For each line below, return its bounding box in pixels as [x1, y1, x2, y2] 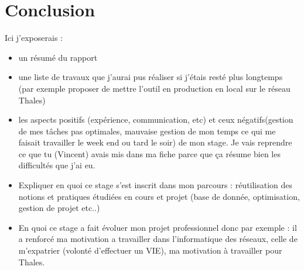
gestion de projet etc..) [18, 202, 100, 214]
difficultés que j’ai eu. [18, 159, 95, 171]
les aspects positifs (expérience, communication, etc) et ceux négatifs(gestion [18, 113, 293, 126]
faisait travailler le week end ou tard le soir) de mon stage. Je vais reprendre [18, 136, 292, 148]
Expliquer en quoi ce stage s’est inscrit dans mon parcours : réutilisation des [18, 179, 293, 191]
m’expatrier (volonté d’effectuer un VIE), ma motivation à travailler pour [18, 244, 282, 257]
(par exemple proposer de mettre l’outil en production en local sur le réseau [18, 82, 291, 94]
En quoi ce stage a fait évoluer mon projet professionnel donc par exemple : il [18, 221, 297, 233]
